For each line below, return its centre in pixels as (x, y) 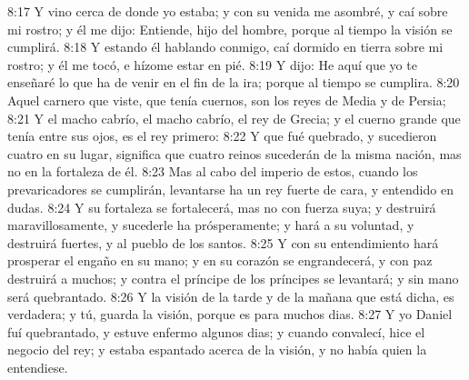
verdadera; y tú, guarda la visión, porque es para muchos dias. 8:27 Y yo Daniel (230, 314)
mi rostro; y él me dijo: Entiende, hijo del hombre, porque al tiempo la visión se (230, 29)
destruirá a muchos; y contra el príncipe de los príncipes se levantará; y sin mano (233, 278)
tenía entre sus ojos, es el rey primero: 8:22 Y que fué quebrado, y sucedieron (222, 136)
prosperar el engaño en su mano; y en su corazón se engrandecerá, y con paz (220, 260)
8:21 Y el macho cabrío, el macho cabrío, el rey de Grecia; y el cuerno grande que (234, 118)
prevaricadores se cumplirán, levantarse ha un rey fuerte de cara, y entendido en (230, 189)
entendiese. (38, 367)
